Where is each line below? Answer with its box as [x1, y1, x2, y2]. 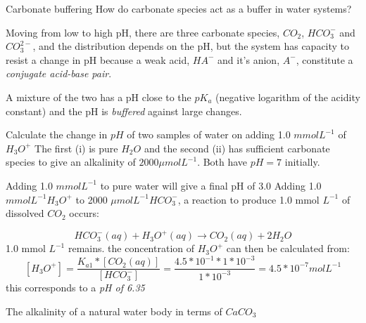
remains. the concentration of [68, 241, 195, 256]
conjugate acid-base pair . [6, 66, 112, 81]
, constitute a [296, 52, 353, 67]
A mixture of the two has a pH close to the [6, 89, 191, 104]
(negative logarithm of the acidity [215, 89, 360, 104]
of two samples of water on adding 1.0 [127, 127, 291, 142]
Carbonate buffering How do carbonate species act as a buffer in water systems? [6, 1, 352, 15]
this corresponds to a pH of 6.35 [6, 280, 145, 295]
